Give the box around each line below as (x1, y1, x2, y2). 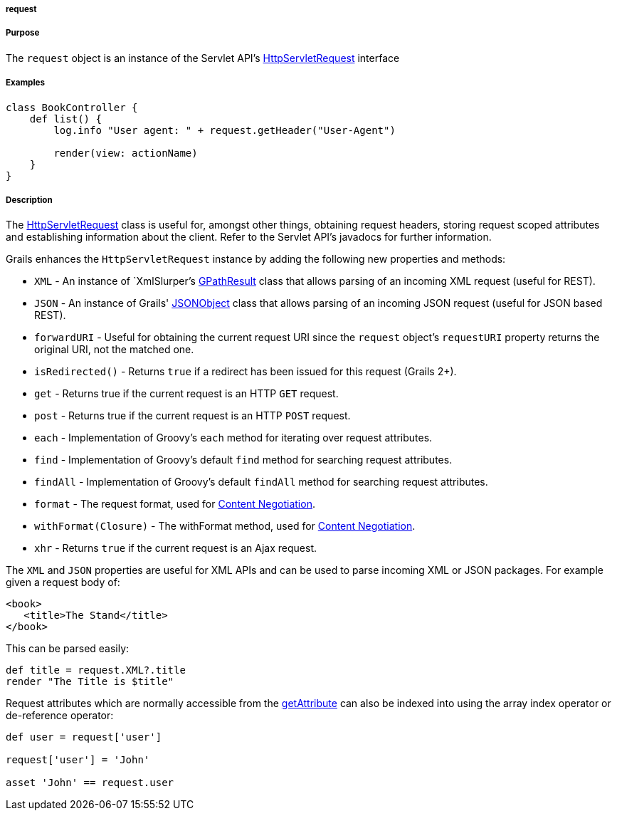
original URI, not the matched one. (34, 343, 194, 356)
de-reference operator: (6, 709, 114, 722)
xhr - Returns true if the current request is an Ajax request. (34, 542, 317, 555)
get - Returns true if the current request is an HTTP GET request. (34, 387, 339, 400)
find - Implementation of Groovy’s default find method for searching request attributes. (34, 454, 453, 466)
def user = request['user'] (6, 731, 162, 743)
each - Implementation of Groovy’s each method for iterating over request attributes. (34, 431, 433, 444)
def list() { (29, 113, 102, 125)
